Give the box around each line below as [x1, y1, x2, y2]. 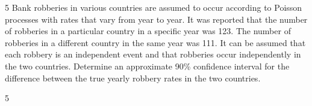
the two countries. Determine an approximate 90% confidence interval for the [5, 59, 290, 72]
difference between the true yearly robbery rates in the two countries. [5, 71, 261, 84]
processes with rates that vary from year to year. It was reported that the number [5, 13, 308, 25]
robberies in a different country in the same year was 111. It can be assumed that [5, 36, 306, 49]
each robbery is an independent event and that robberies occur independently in [5, 48, 301, 60]
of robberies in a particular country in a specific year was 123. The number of [5, 25, 291, 37]
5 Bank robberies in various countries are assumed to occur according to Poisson [5, 1, 302, 13]
